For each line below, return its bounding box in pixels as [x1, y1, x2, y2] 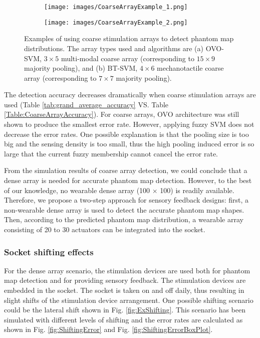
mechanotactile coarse [157, 63, 224, 73]
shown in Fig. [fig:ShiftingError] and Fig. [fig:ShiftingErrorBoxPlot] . [4, 324, 213, 334]
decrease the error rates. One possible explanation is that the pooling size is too [4, 128, 249, 139]
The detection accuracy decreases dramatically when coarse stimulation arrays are [4, 89, 256, 100]
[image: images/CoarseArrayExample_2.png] [44, 19, 188, 26]
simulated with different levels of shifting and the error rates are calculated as [4, 314, 243, 324]
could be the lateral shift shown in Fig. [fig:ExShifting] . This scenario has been [4, 304, 245, 315]
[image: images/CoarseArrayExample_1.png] [44, 4, 188, 11]
